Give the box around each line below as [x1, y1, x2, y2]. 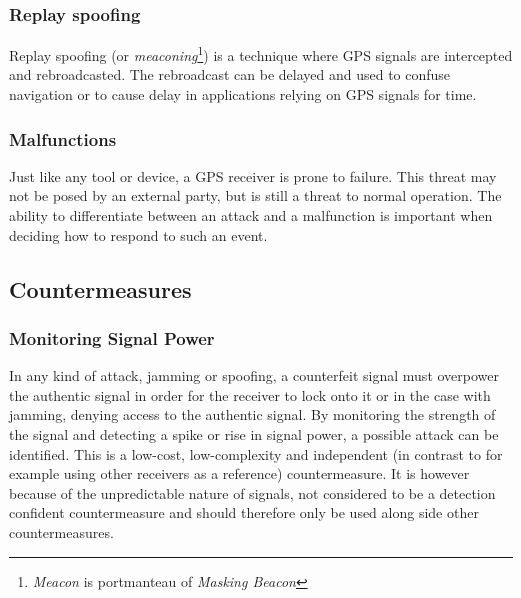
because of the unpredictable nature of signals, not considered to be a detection [9, 482, 496, 503]
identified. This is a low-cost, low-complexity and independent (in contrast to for [9, 443, 503, 464]
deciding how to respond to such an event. [9, 224, 268, 245]
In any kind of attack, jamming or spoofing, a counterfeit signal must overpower [9, 365, 500, 386]
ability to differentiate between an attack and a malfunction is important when [9, 205, 493, 226]
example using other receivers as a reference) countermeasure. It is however [9, 463, 470, 484]
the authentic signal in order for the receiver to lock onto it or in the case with [9, 384, 491, 405]
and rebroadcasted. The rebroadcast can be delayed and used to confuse [9, 64, 451, 85]
